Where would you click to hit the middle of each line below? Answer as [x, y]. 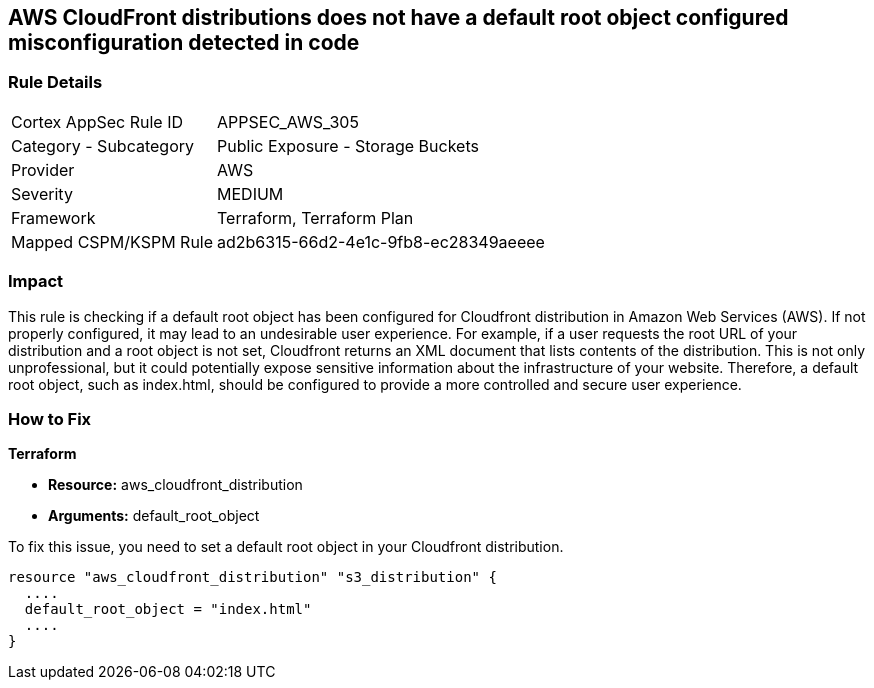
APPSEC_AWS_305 [288, 121]
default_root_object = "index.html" [168, 609]
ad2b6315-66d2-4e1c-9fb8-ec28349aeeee [381, 241]
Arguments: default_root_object [154, 516]
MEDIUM [250, 193]
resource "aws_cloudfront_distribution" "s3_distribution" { [252, 577]
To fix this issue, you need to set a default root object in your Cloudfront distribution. [286, 547]
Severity [42, 193]
